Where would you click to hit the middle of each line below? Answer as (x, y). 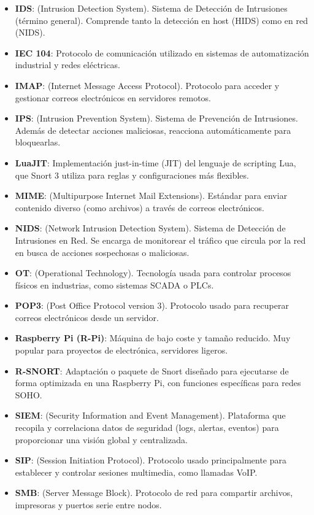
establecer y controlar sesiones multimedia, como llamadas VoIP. (136, 472)
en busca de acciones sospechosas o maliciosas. (102, 252)
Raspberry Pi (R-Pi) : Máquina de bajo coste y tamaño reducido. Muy (153, 338)
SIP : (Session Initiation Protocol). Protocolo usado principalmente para (151, 460)
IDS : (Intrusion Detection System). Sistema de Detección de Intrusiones (151, 8)
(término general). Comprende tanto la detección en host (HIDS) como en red (161, 20)
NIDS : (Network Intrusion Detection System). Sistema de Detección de (150, 228)
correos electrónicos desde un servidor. (87, 317)
